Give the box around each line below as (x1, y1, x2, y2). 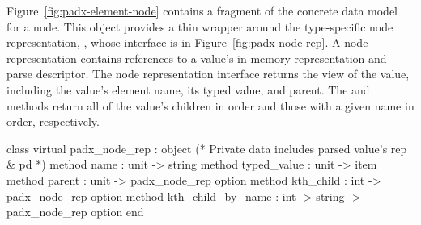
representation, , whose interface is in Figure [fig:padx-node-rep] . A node (6, 34, 368, 51)
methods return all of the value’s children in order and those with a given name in (6, 97, 415, 114)
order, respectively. (6, 113, 100, 130)
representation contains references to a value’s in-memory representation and (6, 49, 387, 66)
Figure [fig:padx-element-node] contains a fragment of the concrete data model (6, 2, 398, 19)
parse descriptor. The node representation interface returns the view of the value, (6, 65, 410, 82)
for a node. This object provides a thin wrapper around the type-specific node (6, 18, 393, 35)
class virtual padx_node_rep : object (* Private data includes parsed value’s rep (6, 140, 407, 156)
